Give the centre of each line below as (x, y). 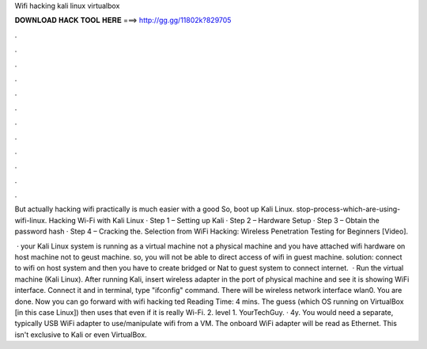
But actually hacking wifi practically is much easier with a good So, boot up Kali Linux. (155, 209)
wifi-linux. (31, 220)
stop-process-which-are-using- (348, 209)
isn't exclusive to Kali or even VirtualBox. (81, 334)
